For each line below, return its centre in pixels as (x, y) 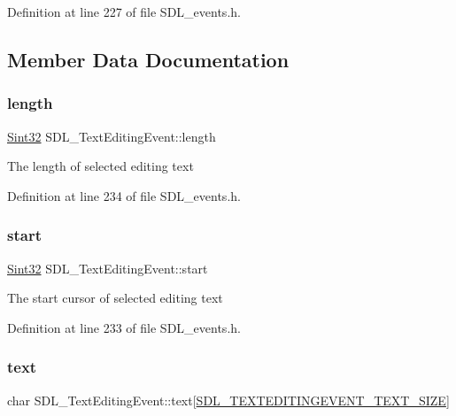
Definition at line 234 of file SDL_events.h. (124, 195)
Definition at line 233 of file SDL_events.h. (124, 327)
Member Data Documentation (148, 59)
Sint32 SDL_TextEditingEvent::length (112, 136)
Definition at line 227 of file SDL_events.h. (124, 12)
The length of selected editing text (100, 166)
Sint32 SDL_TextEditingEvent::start (108, 268)
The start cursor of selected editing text (115, 298)
